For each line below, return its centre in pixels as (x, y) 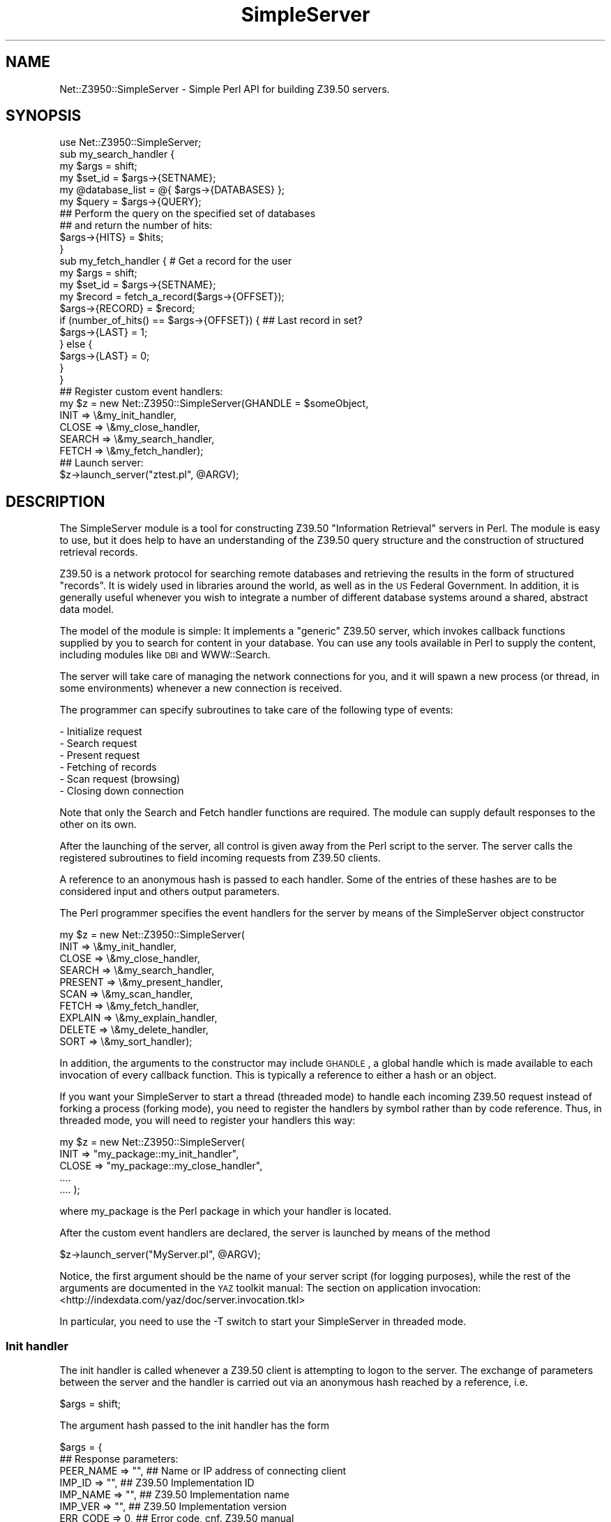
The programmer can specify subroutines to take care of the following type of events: (256, 710)
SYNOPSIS (44, 116)
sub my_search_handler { (117, 154)
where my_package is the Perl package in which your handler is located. (226, 1211)
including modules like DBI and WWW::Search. (165, 655)
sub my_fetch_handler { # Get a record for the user (176, 261)
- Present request (100, 755)
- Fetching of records (108, 767)
